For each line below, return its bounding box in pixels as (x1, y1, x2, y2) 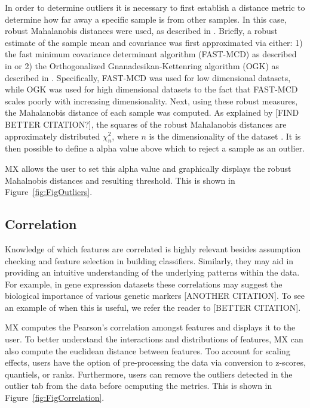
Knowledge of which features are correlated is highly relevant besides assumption (5, 242, 301, 255)
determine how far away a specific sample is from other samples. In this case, (5, 13, 287, 25)
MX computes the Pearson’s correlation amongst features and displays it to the (5, 321, 296, 333)
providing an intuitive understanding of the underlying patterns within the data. (5, 266, 300, 279)
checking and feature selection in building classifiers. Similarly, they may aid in (5, 254, 294, 267)
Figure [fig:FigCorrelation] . (5, 391, 105, 404)
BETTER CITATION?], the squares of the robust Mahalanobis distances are (5, 118, 287, 130)
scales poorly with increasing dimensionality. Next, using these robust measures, (5, 94, 298, 107)
